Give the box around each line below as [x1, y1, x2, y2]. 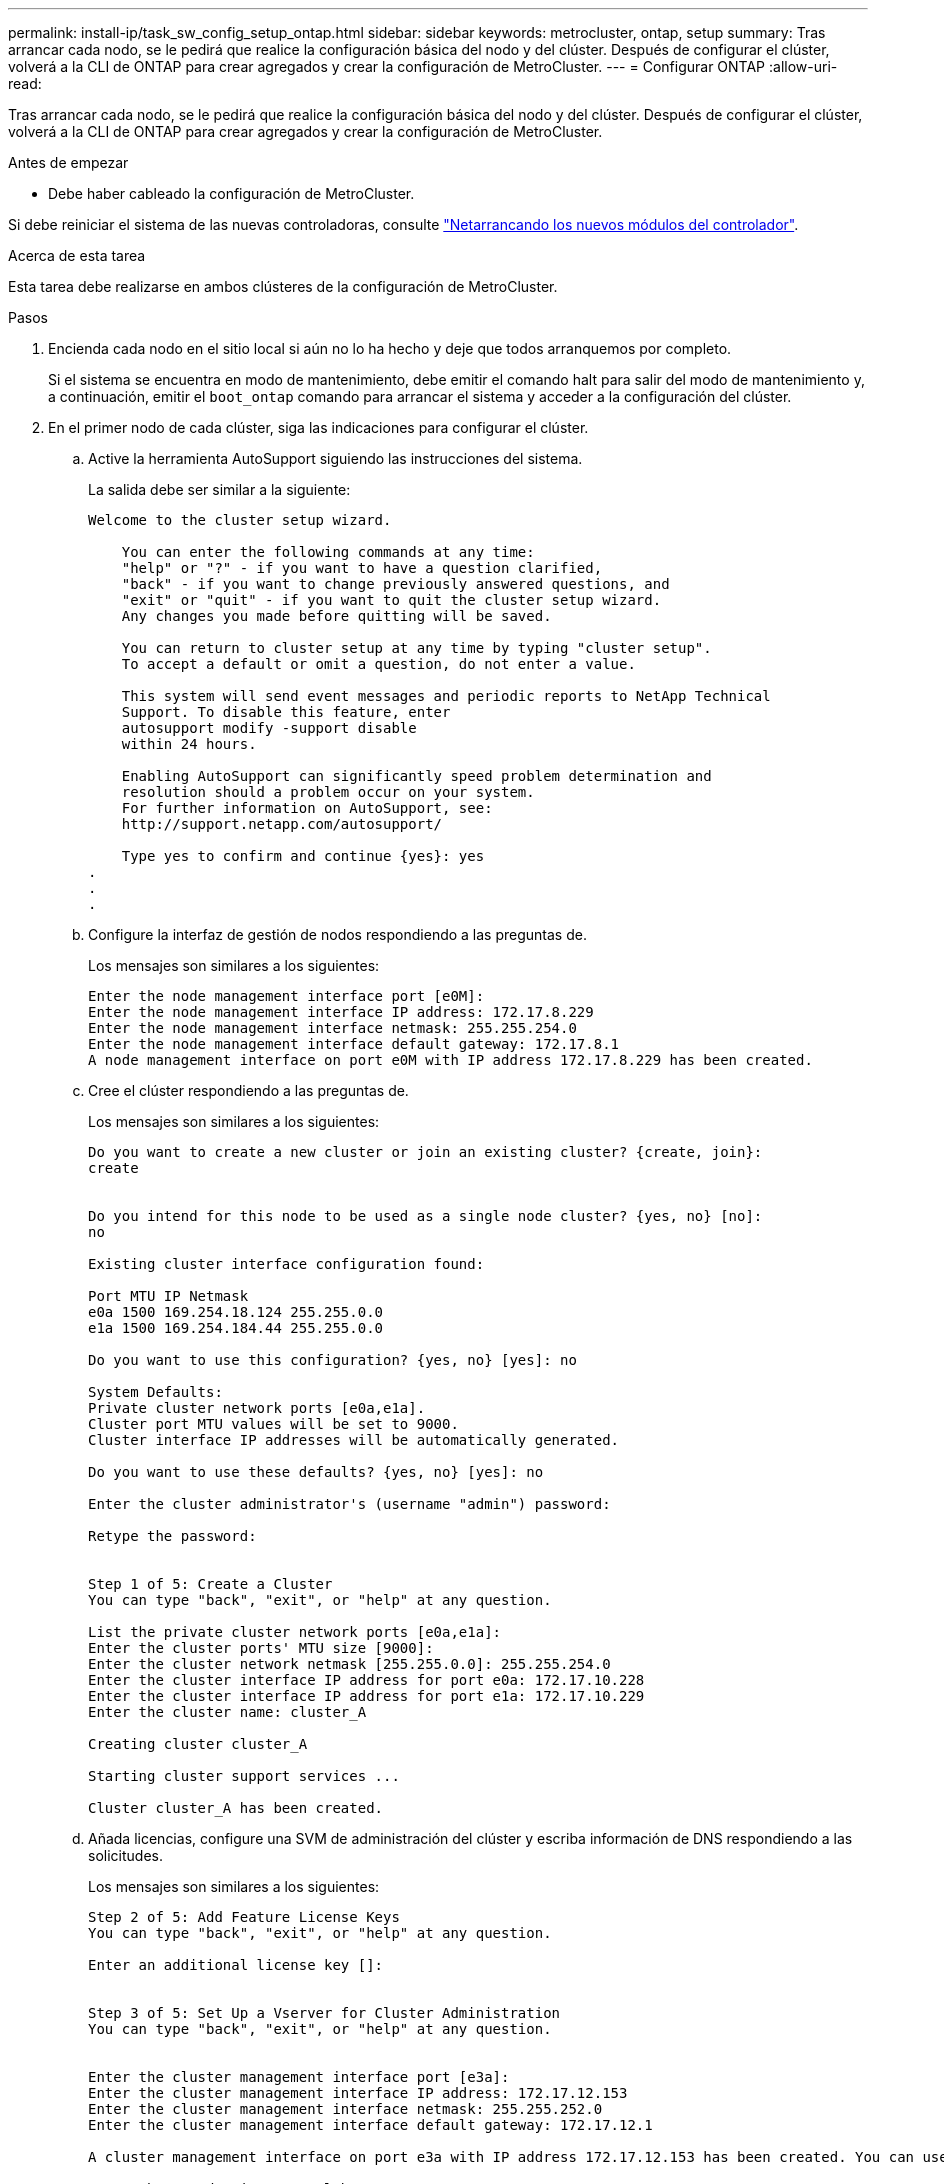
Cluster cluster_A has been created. [88, 1800, 384, 1816]
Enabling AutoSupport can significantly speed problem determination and [121, 768, 712, 784]
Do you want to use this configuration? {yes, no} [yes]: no [88, 1352, 577, 1368]
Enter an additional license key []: [88, 1957, 384, 1973]
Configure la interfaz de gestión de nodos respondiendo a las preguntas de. [88, 926, 587, 943]
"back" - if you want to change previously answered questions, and [121, 576, 670, 592]
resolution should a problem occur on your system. [121, 784, 535, 800]
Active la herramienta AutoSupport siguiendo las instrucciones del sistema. [88, 450, 583, 467]
